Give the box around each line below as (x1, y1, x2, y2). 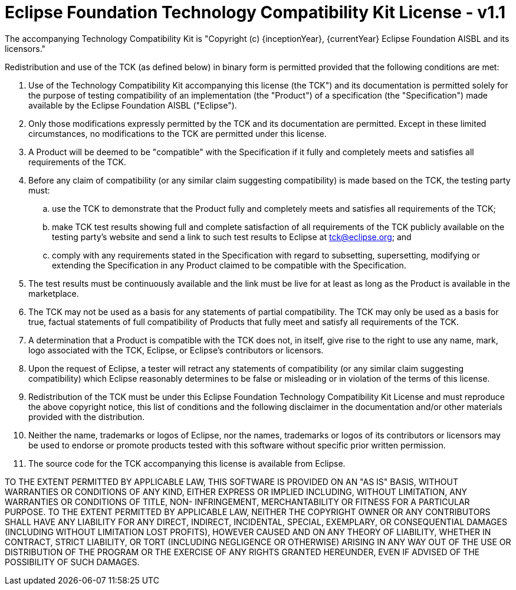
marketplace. (28, 288, 79, 299)
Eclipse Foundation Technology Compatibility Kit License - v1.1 (5, 2, 506, 22)
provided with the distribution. (28, 411, 145, 422)
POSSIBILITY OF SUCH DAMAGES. (5, 556, 140, 567)
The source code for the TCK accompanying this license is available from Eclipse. (28, 458, 346, 468)
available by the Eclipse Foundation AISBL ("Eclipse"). (28, 100, 237, 110)
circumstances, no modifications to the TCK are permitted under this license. (28, 128, 327, 139)
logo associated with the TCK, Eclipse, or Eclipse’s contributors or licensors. (28, 345, 324, 355)
